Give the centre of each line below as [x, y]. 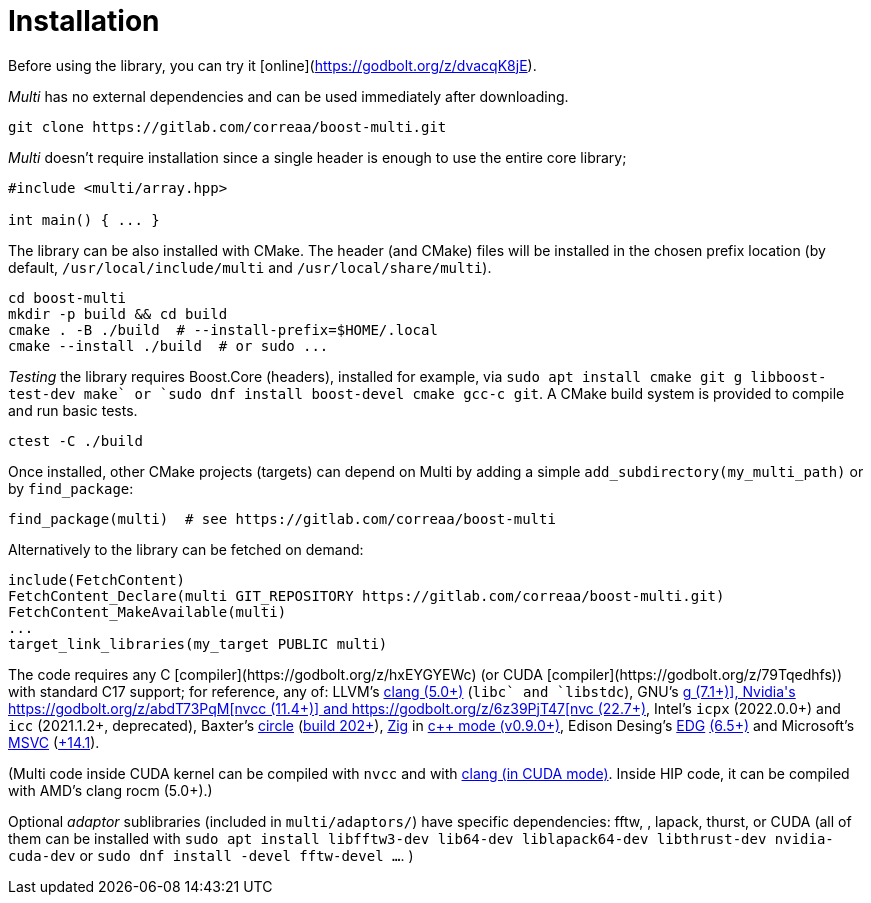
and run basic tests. [73, 410]
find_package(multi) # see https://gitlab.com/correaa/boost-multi [282, 518]
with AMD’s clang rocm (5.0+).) [110, 790]
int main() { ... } [84, 219]
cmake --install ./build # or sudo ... [168, 345]
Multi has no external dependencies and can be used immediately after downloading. [288, 96]
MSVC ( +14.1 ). [54, 742]
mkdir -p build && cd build [118, 313]
